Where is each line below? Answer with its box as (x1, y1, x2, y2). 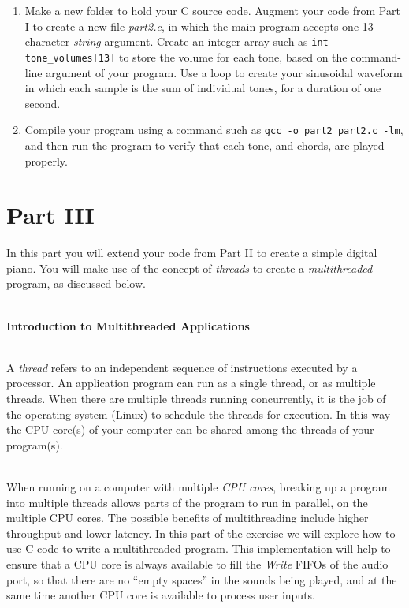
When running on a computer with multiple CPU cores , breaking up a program (6, 478, 391, 494)
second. (24, 95, 61, 111)
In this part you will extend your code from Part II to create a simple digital (6, 244, 377, 261)
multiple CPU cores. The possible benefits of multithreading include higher (6, 509, 369, 526)
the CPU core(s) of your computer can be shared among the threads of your (6, 421, 374, 438)
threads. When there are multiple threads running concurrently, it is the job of (6, 390, 386, 406)
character (24, 33, 70, 50)
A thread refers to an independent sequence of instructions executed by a (6, 359, 358, 375)
